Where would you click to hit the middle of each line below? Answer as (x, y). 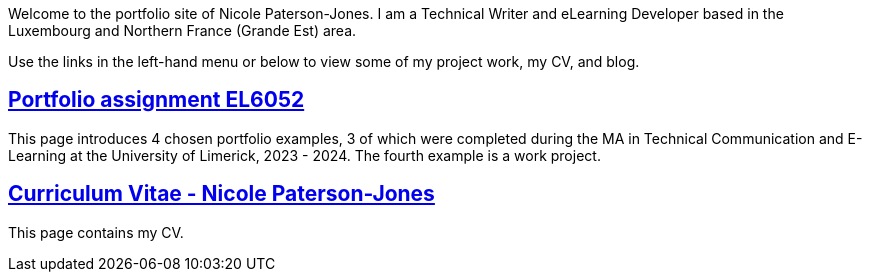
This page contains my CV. (96, 232)
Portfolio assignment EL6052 (156, 100)
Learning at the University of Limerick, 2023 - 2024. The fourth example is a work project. (304, 155)
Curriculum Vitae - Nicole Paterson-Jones (221, 194)
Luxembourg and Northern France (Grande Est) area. (182, 30)
